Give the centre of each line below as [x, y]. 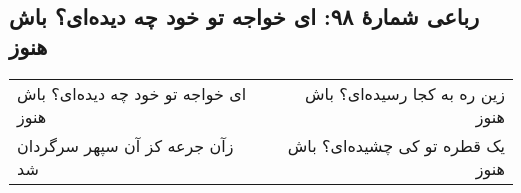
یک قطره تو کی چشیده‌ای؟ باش [396, 145]
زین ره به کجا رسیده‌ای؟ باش [404, 93]
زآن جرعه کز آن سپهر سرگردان [125, 145]
